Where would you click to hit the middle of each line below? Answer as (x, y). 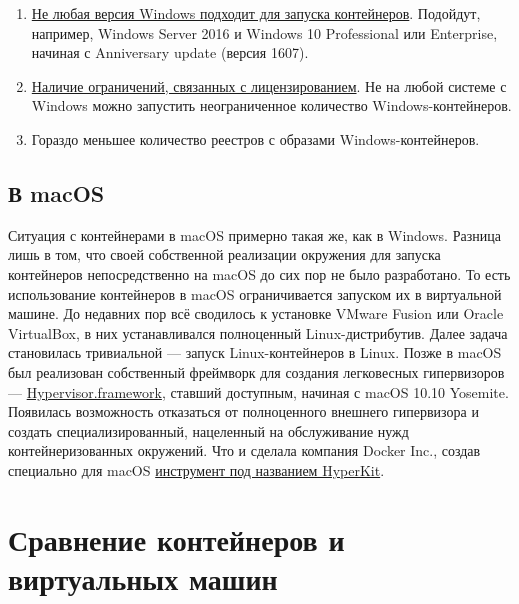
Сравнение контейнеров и (176, 538)
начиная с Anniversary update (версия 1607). (170, 52)
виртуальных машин (143, 577)
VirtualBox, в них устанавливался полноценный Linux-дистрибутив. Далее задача (258, 332)
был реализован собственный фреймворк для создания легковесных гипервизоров (256, 371)
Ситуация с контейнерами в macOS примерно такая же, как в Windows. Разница (254, 234)
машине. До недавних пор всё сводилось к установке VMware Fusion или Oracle (256, 313)
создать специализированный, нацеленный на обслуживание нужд (208, 430)
